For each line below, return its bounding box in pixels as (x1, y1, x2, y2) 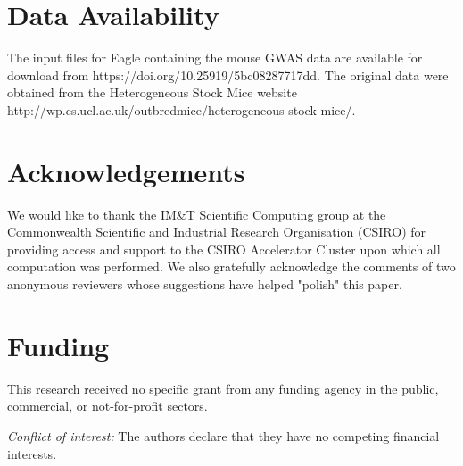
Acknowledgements (7, 153, 245, 189)
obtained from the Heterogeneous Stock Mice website (7, 83, 297, 102)
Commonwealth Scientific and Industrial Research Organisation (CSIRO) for (7, 222, 426, 241)
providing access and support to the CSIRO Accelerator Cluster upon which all (7, 239, 441, 258)
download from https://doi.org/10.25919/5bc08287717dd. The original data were (7, 65, 449, 84)
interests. (7, 444, 57, 462)
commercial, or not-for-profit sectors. (7, 396, 208, 415)
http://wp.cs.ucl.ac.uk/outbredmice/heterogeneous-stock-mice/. (7, 100, 356, 119)
